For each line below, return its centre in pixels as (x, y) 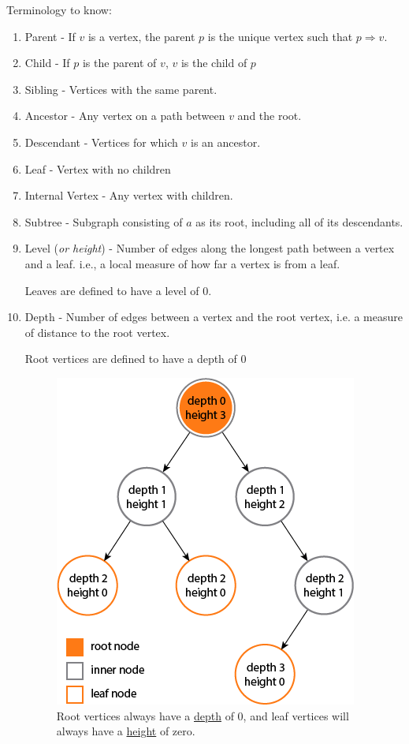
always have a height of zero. (126, 731)
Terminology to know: (59, 9)
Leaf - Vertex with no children (98, 168)
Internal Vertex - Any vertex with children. (129, 195)
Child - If (47, 63)
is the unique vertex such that (280, 36)
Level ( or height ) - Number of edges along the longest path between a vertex (210, 248)
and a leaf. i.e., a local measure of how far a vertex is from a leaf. (182, 263)
